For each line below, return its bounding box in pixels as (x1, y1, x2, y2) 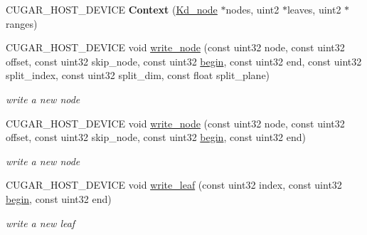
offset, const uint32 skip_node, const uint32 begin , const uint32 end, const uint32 (6, 53, 362, 68)
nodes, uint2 (225, 2, 280, 16)
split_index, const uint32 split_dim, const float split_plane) (6, 68, 270, 83)
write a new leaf (6, 215, 75, 230)
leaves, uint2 (287, 2, 341, 16)
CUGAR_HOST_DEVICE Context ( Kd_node (6, 2, 218, 16)
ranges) (6, 16, 38, 31)
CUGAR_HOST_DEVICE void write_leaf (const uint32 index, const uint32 (6, 177, 342, 192)
